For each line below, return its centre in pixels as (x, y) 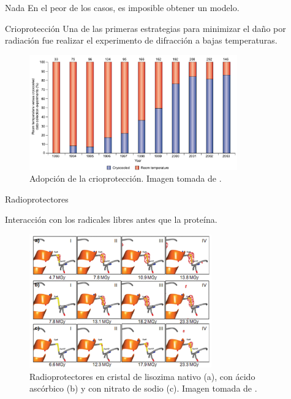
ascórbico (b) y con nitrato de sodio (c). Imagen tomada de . (143, 388)
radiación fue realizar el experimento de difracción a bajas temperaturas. (141, 40)
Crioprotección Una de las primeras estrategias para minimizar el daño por (145, 28)
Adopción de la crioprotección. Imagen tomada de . (126, 178)
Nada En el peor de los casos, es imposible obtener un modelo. (122, 7)
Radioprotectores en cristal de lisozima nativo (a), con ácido (142, 376)
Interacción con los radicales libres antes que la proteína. (111, 219)
